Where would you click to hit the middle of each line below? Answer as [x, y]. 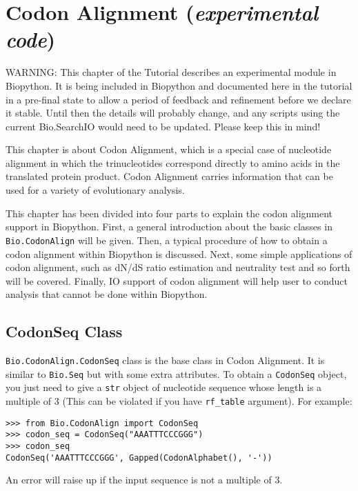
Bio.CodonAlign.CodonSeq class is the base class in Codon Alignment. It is [165, 360]
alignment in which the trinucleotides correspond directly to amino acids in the [173, 162]
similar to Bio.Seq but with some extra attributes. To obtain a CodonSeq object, [176, 373]
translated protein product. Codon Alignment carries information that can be [169, 176]
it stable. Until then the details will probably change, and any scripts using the [173, 113]
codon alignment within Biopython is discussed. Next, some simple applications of [179, 253]
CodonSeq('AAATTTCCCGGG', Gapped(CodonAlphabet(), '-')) [139, 458]
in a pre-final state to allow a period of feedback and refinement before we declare [178, 99]
